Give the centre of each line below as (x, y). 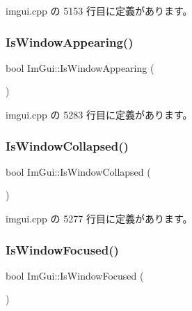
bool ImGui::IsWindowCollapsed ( (78, 171)
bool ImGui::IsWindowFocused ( (75, 275)
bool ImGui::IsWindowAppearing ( (80, 67)
